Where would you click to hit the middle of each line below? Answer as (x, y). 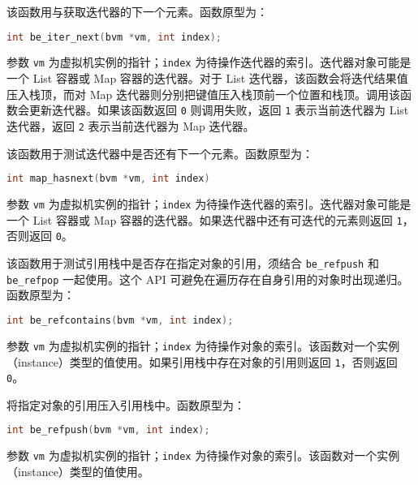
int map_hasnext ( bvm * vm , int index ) (108, 179)
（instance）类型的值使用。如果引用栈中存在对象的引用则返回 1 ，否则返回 (202, 361)
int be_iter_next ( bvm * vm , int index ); (114, 37)
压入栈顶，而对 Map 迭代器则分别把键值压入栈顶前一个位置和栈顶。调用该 (203, 94)
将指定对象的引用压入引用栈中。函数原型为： (126, 404)
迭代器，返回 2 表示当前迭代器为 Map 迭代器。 (131, 125)
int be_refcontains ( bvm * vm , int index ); (120, 320)
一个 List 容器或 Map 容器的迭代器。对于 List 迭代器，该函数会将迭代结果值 (207, 78)
